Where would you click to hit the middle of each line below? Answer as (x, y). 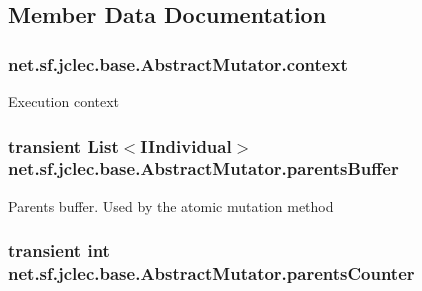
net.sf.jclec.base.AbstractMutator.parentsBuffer (203, 168)
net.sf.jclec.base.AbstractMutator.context (178, 63)
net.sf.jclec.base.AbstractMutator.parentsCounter (211, 273)
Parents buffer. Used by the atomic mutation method (171, 205)
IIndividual (186, 145)
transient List (63, 145)
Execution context (64, 101)
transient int (59, 250)
